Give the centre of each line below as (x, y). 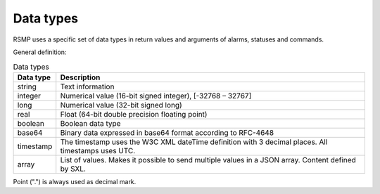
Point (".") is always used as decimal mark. (75, 181)
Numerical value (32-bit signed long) (121, 105)
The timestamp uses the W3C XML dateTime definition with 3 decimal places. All (194, 142)
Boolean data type (90, 123)
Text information (87, 86)
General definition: (40, 52)
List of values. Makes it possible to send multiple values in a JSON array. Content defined (208, 160)
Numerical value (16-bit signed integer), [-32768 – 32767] (156, 96)
